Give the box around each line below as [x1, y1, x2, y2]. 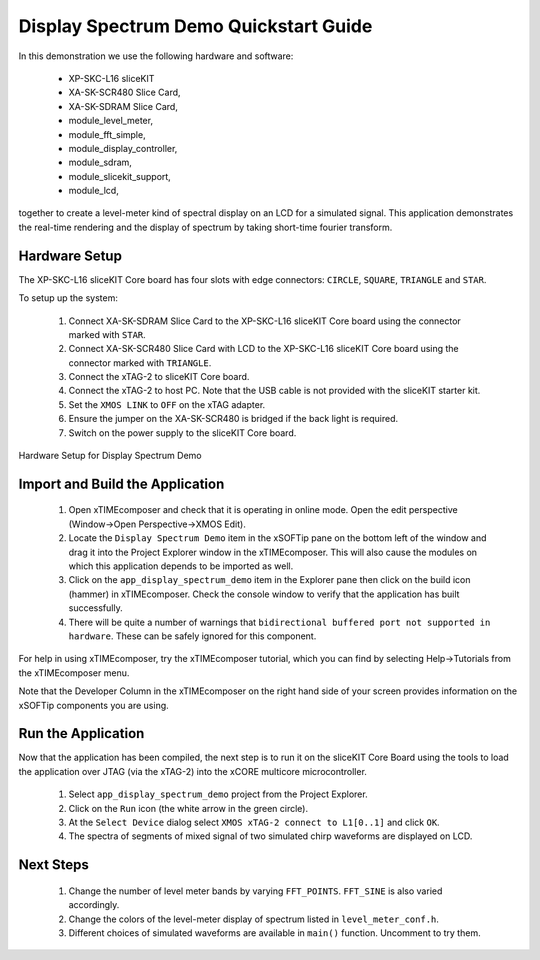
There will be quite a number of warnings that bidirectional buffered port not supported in [68, 616, 491, 628]
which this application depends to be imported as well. [68, 560, 294, 572]
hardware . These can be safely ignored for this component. [68, 630, 317, 642]
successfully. [68, 602, 124, 614]
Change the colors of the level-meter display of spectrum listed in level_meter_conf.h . [68, 913, 440, 925]
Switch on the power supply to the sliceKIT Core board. [68, 426, 297, 439]
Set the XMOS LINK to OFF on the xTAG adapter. [68, 398, 266, 410]
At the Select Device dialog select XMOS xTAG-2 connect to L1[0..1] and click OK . [68, 816, 440, 828]
